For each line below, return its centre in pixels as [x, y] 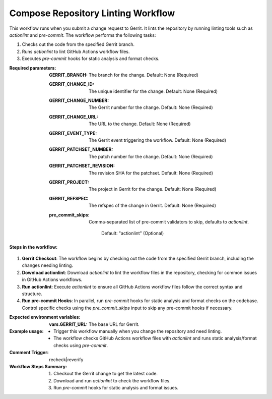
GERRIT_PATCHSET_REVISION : [82, 166]
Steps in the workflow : [33, 247]
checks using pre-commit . [81, 345]
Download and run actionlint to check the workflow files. [112, 380]
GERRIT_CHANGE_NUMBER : [79, 100]
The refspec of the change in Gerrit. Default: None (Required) [153, 206]
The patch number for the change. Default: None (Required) [151, 156]
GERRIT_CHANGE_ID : [72, 84]
